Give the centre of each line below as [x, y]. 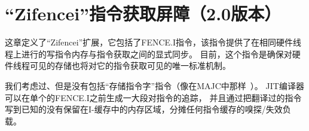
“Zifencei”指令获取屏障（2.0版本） [143, 13]
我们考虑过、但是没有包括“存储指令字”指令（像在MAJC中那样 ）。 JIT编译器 [154, 85]
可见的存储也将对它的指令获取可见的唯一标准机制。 [130, 65]
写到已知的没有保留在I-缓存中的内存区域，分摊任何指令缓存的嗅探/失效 [144, 109]
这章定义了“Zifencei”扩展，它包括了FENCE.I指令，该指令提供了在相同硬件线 [153, 42]
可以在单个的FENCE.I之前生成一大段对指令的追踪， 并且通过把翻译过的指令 [153, 97]
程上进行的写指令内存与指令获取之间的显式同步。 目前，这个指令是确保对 [149, 54]
